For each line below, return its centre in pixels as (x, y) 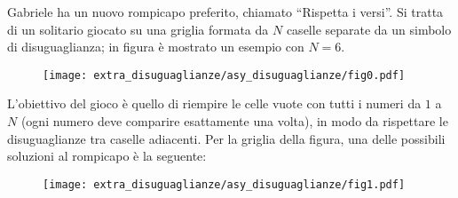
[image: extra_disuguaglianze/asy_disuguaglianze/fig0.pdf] (224, 75)
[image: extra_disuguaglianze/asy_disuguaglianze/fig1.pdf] (224, 184)
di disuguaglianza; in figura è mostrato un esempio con (156, 47)
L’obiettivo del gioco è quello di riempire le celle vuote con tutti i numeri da (214, 103)
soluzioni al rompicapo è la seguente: (107, 156)
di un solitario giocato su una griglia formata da (138, 29)
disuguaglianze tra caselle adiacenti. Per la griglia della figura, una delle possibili (226, 138)
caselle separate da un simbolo (369, 29)
